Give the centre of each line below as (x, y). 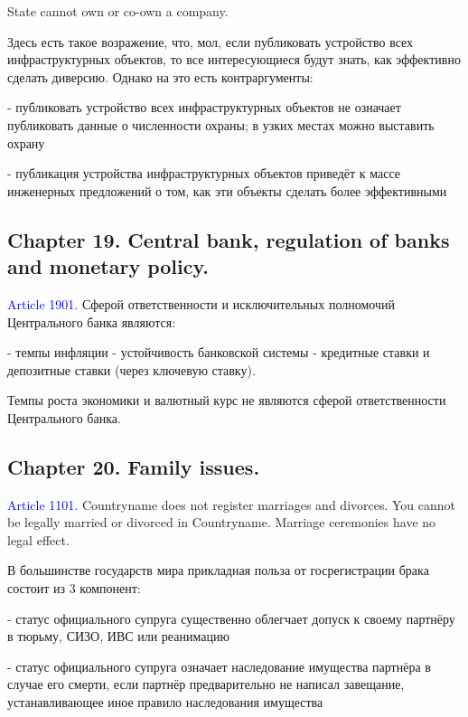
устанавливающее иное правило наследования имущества (165, 702)
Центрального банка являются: (92, 321)
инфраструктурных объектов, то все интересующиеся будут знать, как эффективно (234, 59)
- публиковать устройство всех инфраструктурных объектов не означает (204, 107)
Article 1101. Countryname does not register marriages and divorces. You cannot (232, 504)
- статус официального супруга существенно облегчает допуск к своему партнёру (231, 618)
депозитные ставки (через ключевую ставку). (131, 369)
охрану (26, 142)
